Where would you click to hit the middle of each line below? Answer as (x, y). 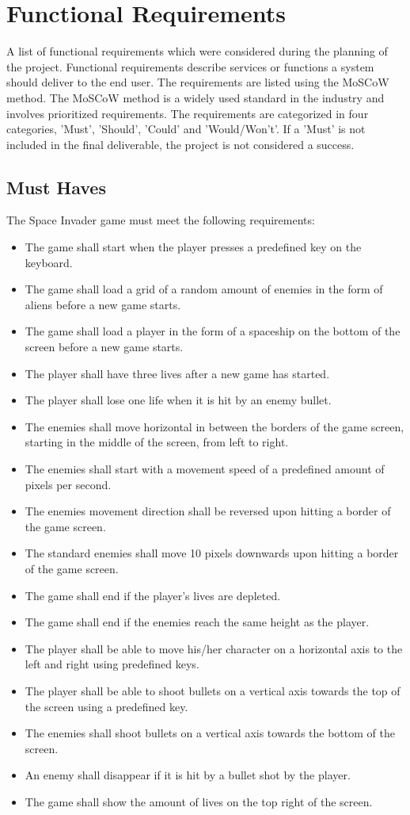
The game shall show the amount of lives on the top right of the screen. (199, 801)
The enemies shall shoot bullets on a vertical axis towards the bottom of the (210, 733)
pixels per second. (68, 484)
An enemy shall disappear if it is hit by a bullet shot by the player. (188, 775)
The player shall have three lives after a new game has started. (177, 373)
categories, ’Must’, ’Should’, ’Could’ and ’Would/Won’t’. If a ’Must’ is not (186, 129)
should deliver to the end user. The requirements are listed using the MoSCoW (198, 82)
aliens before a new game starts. (103, 304)
